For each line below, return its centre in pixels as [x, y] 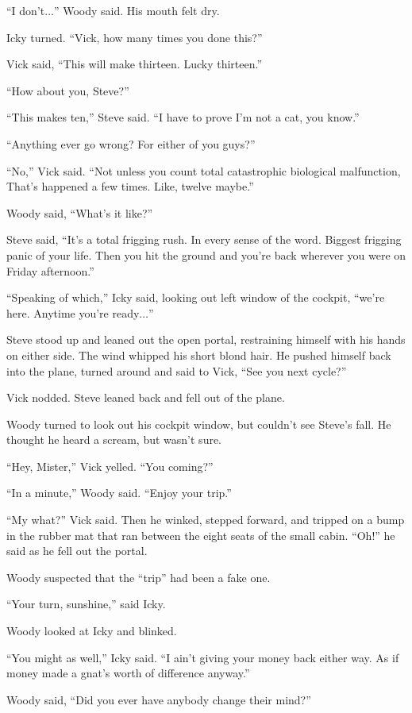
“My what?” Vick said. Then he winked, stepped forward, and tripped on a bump [206, 520]
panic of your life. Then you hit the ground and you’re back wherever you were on [206, 254]
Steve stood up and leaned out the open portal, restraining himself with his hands [206, 339]
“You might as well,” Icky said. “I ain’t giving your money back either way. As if [203, 657]
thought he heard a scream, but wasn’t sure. [114, 439]
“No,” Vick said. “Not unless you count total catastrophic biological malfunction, [204, 170]
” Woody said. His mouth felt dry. [137, 10]
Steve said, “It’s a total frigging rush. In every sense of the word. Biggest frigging [204, 239]
